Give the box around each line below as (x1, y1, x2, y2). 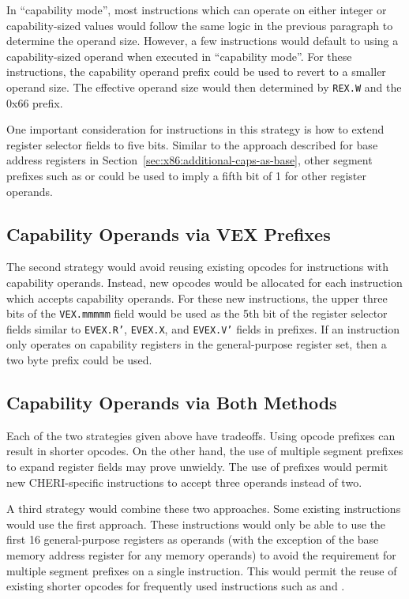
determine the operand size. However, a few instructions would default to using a (6, 32, 399, 49)
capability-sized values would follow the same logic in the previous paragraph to (6, 17, 393, 33)
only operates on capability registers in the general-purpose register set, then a (6, 336, 387, 352)
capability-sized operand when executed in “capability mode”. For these (6, 47, 352, 64)
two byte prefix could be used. (6, 352, 152, 368)
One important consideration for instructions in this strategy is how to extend (6, 121, 385, 138)
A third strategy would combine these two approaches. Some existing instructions (6, 500, 401, 517)
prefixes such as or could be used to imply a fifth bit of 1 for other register (6, 168, 367, 183)
